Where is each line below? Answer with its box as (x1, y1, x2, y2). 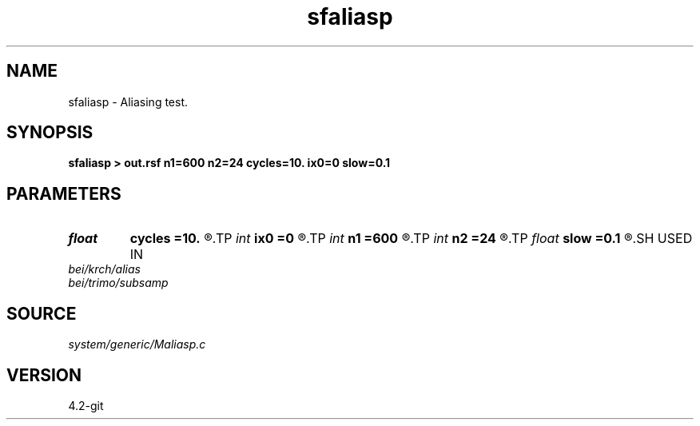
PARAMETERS (6, 183, 121, 204)
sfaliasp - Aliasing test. (68, 94, 189, 109)
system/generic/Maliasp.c (68, 337, 206, 352)
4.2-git (68, 398, 104, 412)
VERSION (6, 364, 82, 385)
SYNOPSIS (6, 122, 93, 143)
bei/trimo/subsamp (68, 276, 169, 290)
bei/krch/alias (68, 262, 141, 277)
